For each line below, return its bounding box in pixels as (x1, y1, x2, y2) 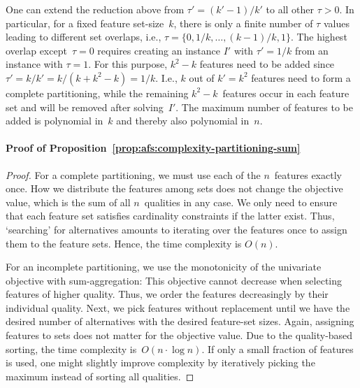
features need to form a (251, 70, 351, 85)
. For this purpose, (88, 57, 168, 71)
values (323, 15, 350, 30)
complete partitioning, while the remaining (6, 85, 189, 100)
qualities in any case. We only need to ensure (144, 194, 338, 209)
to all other (266, 2, 315, 16)
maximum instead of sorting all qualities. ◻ (6, 368, 194, 383)
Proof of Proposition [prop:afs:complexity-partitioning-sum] (6, 141, 301, 155)
